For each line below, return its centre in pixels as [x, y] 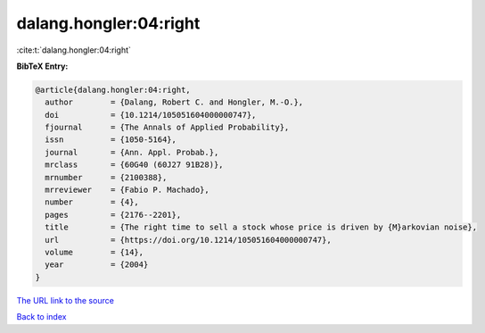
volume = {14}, [95, 252]
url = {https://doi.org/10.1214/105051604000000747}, [188, 240]
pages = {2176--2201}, [113, 215]
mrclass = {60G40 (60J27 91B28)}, [134, 165]
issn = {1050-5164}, [111, 140]
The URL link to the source [66, 300]
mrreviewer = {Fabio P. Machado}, [127, 190]
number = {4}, [92, 202]
